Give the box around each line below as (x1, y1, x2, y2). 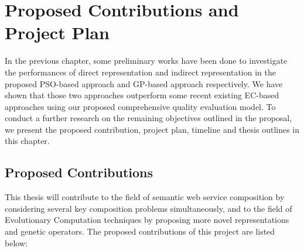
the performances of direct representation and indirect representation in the (5, 66, 276, 78)
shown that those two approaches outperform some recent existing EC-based (5, 89, 279, 101)
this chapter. (5, 135, 50, 147)
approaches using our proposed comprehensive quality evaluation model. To (5, 100, 276, 112)
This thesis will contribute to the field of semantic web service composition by (5, 191, 285, 203)
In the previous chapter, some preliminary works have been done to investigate (5, 54, 288, 67)
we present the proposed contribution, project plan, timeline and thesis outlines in (5, 123, 300, 135)
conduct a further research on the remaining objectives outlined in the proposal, (5, 112, 292, 124)
